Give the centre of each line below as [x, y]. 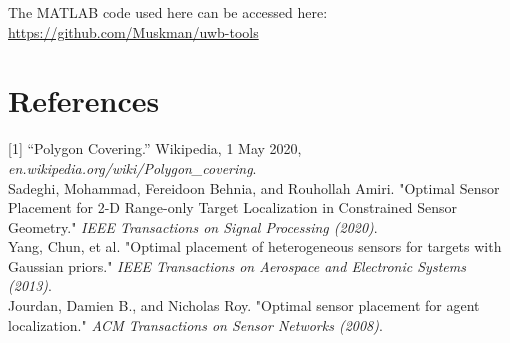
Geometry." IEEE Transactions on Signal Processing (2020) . [193, 226]
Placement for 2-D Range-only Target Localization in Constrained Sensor [233, 207]
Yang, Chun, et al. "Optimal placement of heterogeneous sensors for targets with [255, 246]
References [84, 100]
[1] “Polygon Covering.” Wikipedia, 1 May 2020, [155, 148]
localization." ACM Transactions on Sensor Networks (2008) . [195, 324]
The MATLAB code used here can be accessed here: [168, 12]
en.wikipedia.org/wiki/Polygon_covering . [132, 167]
